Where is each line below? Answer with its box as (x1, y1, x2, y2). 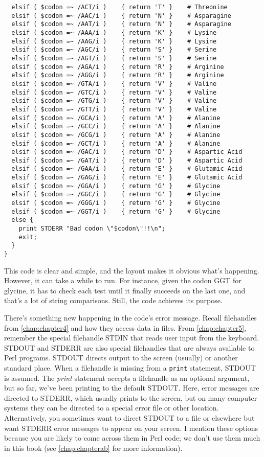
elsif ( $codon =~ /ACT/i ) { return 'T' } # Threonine (11, 4, 228, 11)
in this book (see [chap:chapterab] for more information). (4, 442, 183, 453)
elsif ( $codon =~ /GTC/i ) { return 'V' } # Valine (11, 88, 217, 96)
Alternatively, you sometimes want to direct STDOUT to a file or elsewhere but (4, 413, 255, 423)
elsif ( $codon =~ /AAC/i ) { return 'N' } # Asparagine (11, 12, 231, 19)
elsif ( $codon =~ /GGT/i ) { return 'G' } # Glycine (11, 208, 221, 215)
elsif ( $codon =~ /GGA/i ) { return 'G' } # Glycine (11, 182, 221, 190)
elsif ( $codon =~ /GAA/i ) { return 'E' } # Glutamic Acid (11, 165, 243, 173)
